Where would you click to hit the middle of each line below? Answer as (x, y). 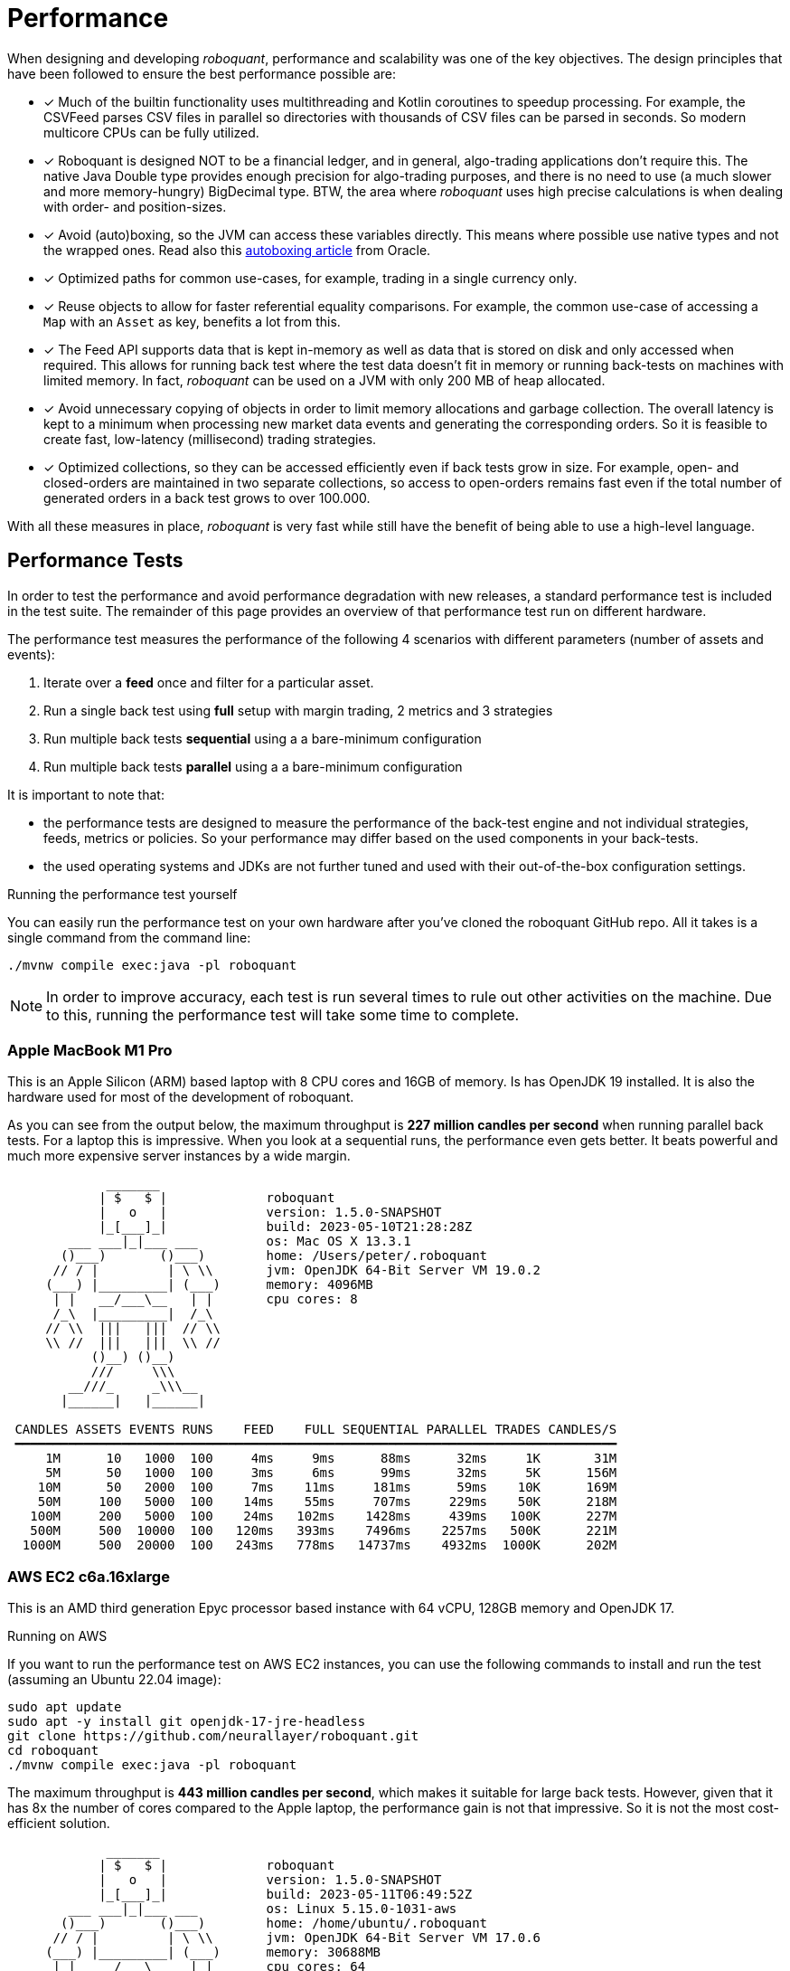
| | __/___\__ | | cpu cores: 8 (205, 1299)
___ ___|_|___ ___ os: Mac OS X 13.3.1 (240, 1241)
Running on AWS (57, 1636)
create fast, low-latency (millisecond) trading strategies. (210, 439)
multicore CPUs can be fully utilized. (151, 132)
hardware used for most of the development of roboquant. (181, 1097)
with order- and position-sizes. (135, 206)
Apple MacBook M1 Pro (90, 1050)
